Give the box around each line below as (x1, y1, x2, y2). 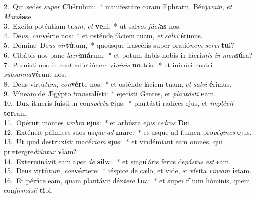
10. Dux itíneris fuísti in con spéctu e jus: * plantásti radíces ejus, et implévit (4, 98, 234, 108)
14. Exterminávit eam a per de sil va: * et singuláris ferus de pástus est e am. (4, 156, 231, 166)
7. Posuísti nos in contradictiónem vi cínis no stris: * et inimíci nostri (4, 59, 213, 69)
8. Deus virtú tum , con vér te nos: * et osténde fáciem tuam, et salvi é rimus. (4, 78, 232, 89)
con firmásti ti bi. (4, 185, 53, 195)
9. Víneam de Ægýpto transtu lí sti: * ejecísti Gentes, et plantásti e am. (4, 88, 216, 99)
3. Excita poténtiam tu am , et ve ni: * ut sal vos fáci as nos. (4, 21, 181, 31)
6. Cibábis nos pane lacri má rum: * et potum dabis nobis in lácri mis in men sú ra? (4, 49, 253, 60)
